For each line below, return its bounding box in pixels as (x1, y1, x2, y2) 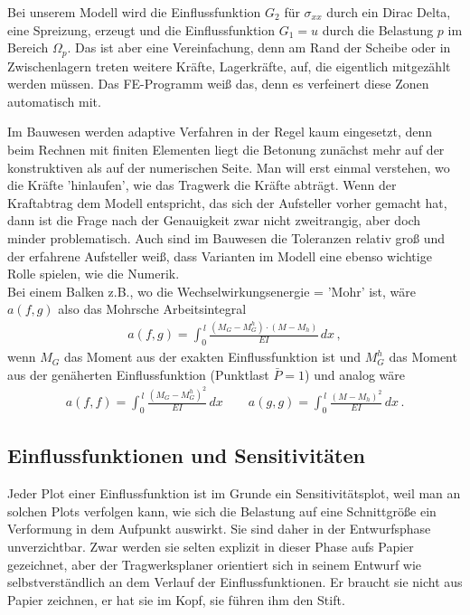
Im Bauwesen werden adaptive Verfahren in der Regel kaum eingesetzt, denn (7, 122, 433, 141)
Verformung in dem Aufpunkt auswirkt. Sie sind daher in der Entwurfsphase (7, 519, 431, 538)
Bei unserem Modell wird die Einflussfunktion (7, 3, 261, 21)
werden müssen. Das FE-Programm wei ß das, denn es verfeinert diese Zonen (7, 74, 429, 93)
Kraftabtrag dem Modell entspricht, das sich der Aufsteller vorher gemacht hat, (7, 193, 447, 212)
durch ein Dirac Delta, (326, 3, 451, 21)
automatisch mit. (7, 91, 101, 110)
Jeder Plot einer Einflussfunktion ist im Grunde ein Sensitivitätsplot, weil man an (7, 484, 461, 503)
